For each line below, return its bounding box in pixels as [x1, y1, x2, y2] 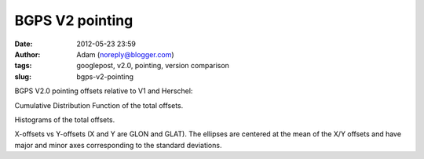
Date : [14, 39, 33, 49]
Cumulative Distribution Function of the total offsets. [14, 100, 184, 110]
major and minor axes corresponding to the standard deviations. [14, 140, 222, 150]
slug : [14, 71, 31, 81]
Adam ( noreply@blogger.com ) [76, 49, 174, 59]
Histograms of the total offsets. [14, 114, 115, 125]
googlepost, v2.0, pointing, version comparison [76, 61, 229, 70]
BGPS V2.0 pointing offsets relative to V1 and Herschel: [14, 86, 193, 96]
